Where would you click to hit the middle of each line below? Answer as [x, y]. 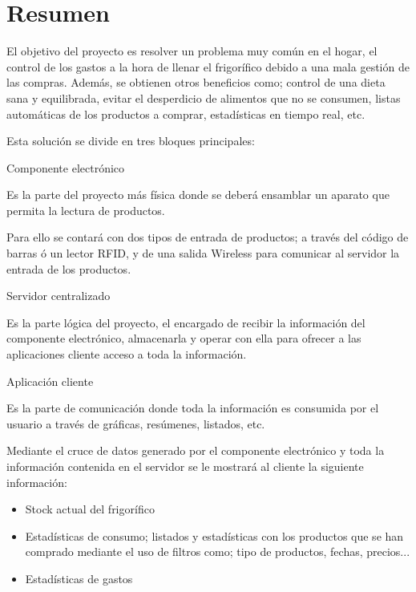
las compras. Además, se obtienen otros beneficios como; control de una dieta [196, 82]
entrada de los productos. [69, 268]
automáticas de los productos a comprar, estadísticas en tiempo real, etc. [186, 114]
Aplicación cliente [50, 381]
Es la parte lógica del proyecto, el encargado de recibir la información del [186, 322]
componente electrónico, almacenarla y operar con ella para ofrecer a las [184, 338]
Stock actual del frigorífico [90, 509]
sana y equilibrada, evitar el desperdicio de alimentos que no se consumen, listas [204, 97]
